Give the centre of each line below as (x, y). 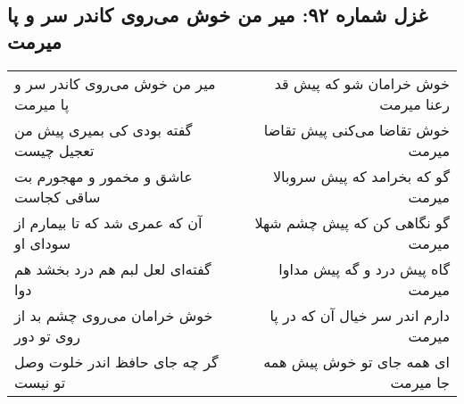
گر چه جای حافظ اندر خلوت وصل (116, 361)
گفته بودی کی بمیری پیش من (104, 129)
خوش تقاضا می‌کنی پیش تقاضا (356, 129)
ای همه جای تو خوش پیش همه (356, 361)
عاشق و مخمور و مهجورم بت (104, 176)
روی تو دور (47, 335)
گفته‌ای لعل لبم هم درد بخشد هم (113, 268)
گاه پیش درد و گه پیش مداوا (364, 268)
